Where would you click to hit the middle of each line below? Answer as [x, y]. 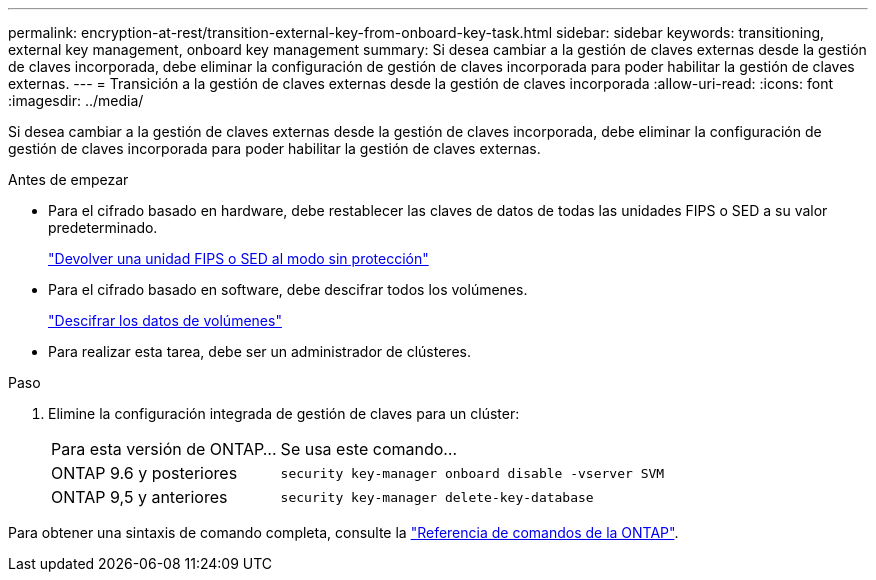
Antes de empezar [68, 179]
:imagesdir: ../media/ [76, 100]
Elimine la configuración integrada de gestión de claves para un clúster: [284, 413]
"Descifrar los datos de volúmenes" [165, 320]
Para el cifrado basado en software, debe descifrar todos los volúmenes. [288, 289]
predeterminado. [103, 227]
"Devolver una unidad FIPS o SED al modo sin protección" [238, 258]
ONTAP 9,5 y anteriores [139, 497]
